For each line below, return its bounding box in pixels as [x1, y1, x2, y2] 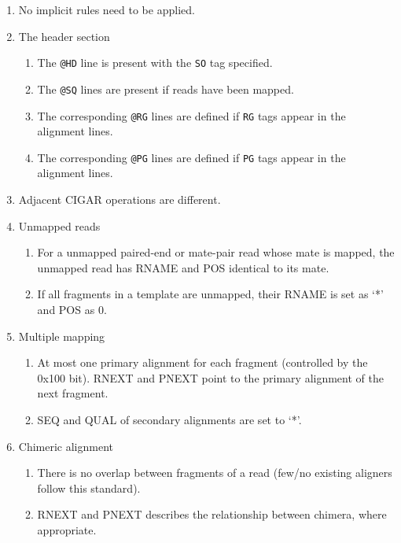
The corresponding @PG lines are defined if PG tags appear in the [37, 149, 346, 165]
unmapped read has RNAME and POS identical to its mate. [37, 259, 329, 275]
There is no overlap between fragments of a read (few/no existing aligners [37, 464, 392, 481]
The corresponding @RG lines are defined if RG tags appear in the [37, 107, 346, 124]
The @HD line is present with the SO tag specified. [37, 54, 273, 71]
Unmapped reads [18, 217, 101, 234]
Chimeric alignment [18, 438, 114, 454]
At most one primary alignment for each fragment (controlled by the [37, 354, 368, 371]
